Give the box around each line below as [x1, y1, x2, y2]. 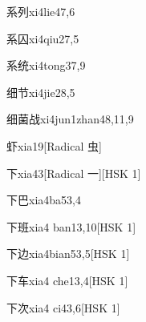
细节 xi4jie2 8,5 [6, 83, 75, 100]
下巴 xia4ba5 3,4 [6, 191, 81, 208]
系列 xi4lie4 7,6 [6, 3, 75, 19]
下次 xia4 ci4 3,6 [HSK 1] [6, 299, 120, 316]
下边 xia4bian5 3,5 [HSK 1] [6, 245, 130, 262]
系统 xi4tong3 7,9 [6, 57, 86, 74]
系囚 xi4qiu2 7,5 [6, 30, 79, 46]
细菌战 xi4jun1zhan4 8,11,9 [6, 111, 134, 127]
